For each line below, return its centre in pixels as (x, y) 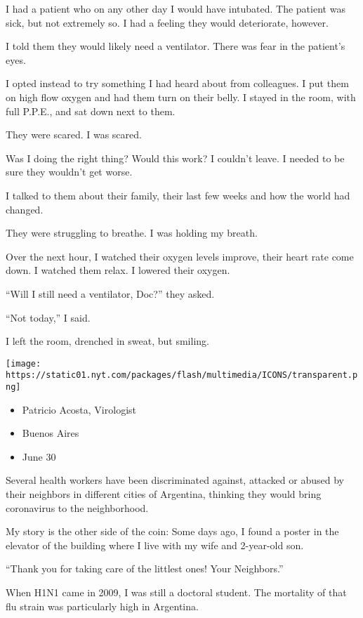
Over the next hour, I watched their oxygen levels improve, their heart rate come (180, 256)
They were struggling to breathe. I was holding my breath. (132, 233)
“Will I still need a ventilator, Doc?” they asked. (110, 293)
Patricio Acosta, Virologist (79, 409)
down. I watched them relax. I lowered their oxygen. (118, 270)
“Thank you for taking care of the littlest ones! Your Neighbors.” (145, 568)
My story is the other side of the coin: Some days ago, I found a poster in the (172, 531)
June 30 (39, 456)
